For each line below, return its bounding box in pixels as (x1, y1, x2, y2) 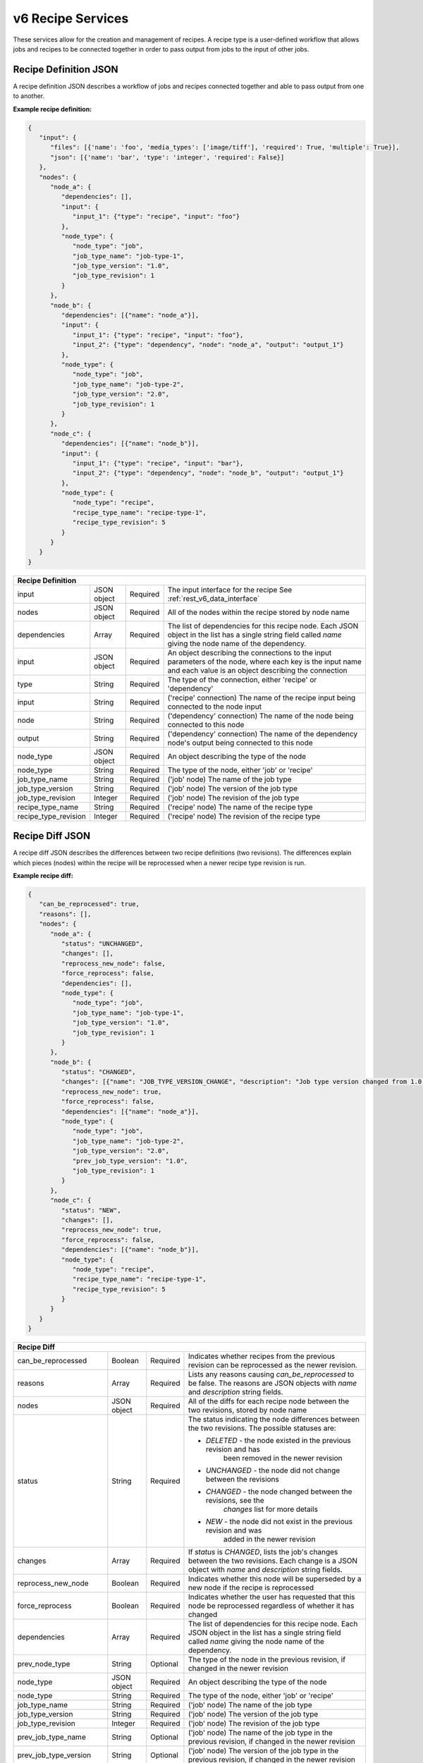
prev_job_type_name (17, 1732, 86, 1742)
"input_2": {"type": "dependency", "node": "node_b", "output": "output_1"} (72, 469, 345, 477)
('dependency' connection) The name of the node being (167, 711, 354, 721)
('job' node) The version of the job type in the (188, 1746, 339, 1756)
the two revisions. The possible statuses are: (188, 1423, 336, 1433)
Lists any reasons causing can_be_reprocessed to (188, 1369, 355, 1379)
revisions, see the (205, 1496, 264, 1506)
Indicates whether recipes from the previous (188, 1351, 336, 1361)
